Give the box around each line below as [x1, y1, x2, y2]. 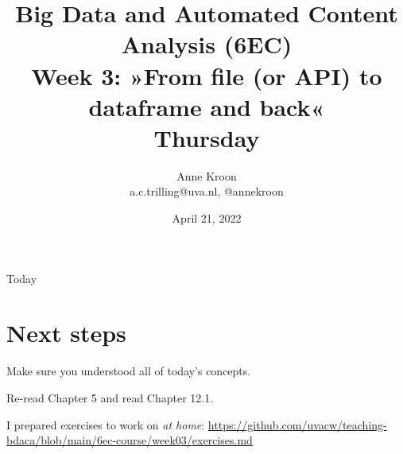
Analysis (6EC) [121, 28, 293, 60]
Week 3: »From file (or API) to [31, 59, 382, 91]
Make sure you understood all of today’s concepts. [6, 363, 251, 379]
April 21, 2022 [172, 210, 242, 227]
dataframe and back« [88, 90, 325, 122]
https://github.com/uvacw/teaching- [207, 416, 387, 433]
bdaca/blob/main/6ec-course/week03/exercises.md [6, 432, 253, 448]
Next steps [6, 316, 126, 349]
